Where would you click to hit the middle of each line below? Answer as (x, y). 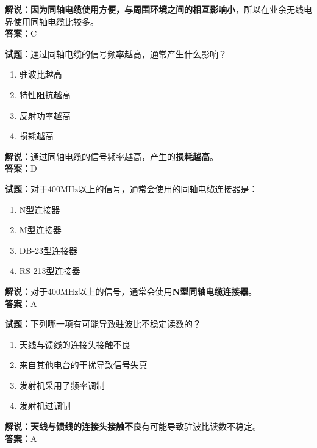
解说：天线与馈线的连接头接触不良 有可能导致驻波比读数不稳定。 (133, 426)
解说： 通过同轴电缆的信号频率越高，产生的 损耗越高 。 (112, 156)
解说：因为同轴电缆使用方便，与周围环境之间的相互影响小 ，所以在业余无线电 (158, 9)
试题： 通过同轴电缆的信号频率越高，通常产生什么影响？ (116, 53)
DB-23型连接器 (48, 250)
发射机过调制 (45, 406)
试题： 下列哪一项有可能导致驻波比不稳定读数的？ (103, 324)
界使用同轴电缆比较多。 (52, 21)
